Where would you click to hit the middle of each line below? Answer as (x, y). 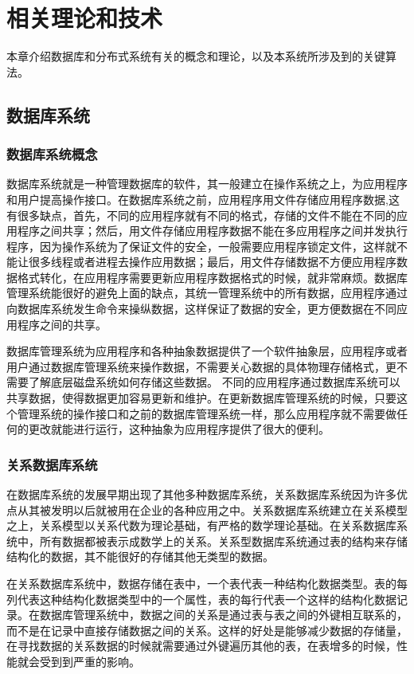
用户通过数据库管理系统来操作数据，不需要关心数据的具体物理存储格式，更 (201, 366)
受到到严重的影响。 (90, 661)
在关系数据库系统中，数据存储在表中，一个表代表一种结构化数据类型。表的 (201, 583)
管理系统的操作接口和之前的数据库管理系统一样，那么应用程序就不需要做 (207, 413)
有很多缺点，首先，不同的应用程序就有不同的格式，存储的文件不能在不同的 (201, 215)
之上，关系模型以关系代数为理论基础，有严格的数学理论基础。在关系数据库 (201, 525)
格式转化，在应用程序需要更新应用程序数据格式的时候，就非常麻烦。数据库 (212, 277)
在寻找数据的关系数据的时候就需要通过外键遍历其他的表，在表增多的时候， (201, 646)
